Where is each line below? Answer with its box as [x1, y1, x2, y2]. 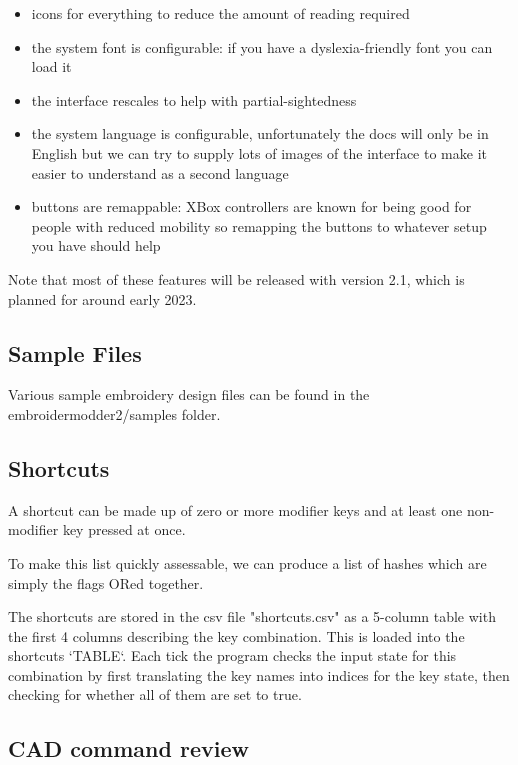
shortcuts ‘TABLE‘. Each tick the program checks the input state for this [8, 645, 457, 666]
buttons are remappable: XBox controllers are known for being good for [31, 196, 472, 217]
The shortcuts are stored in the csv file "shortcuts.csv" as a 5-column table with [8, 606, 496, 627]
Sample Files [8, 337, 142, 368]
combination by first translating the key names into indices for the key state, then [8, 664, 510, 685]
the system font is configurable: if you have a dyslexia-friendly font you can [31, 36, 493, 57]
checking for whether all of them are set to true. [8, 684, 302, 705]
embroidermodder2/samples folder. [8, 403, 221, 424]
